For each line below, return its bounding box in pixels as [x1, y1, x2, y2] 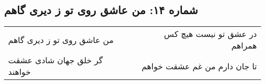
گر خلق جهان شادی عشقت [8, 54, 103, 66]
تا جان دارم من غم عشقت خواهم [141, 60, 257, 72]
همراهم [231, 39, 257, 52]
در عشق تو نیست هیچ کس [164, 28, 257, 40]
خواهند [8, 66, 31, 78]
